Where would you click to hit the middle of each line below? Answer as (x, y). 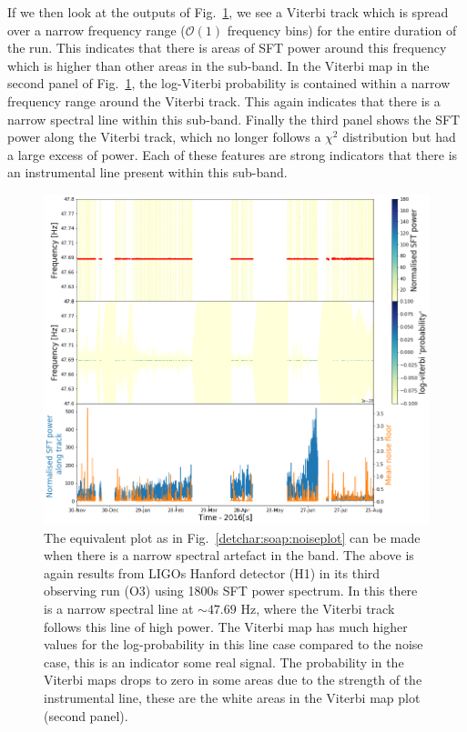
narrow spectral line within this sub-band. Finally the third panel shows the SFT (234, 119)
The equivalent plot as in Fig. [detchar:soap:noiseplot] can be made (232, 537)
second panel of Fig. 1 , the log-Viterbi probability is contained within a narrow (229, 83)
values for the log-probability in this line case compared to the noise (233, 644)
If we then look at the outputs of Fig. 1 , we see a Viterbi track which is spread (228, 12)
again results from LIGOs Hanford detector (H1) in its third (212, 572)
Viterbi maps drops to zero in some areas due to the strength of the (233, 680)
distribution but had (399, 137)
